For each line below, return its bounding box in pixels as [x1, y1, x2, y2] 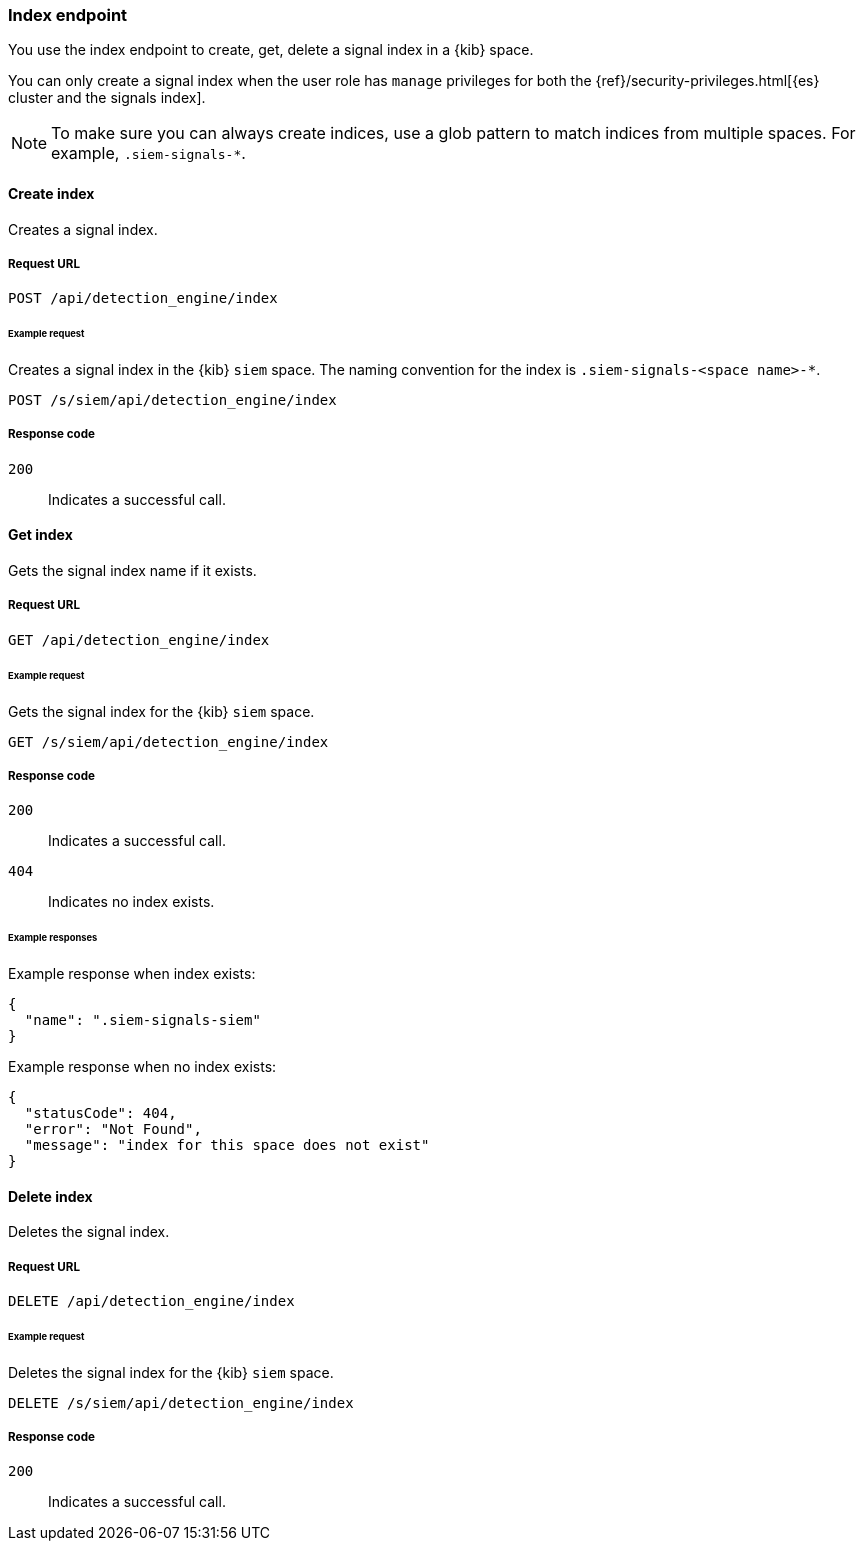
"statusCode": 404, [24, 1105, 177, 1121]
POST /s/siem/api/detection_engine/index [8, 392, 337, 409]
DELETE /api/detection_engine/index [8, 1293, 295, 1309]
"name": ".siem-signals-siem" [24, 1012, 261, 1028]
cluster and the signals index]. [8, 89, 206, 107]
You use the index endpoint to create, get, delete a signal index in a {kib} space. [8, 41, 534, 59]
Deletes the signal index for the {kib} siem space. [8, 1363, 334, 1381]
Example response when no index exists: [8, 1058, 277, 1075]
